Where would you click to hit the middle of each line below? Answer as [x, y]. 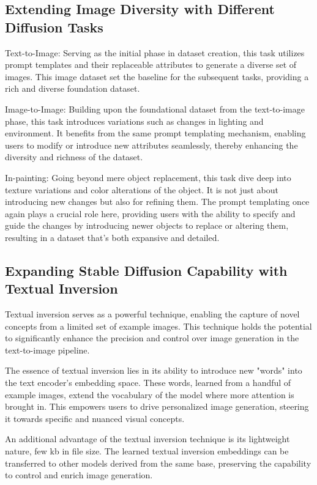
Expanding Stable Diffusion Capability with [146, 270]
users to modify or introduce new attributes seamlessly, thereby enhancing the [151, 145]
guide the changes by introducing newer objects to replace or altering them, [147, 225]
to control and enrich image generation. [79, 475]
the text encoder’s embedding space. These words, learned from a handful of [148, 383]
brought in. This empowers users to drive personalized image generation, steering [157, 406]
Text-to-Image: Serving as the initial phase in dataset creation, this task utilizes [155, 52]
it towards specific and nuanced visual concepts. [95, 418]
